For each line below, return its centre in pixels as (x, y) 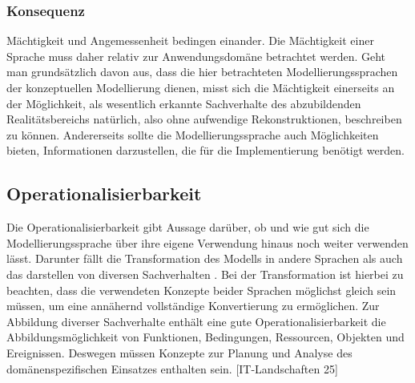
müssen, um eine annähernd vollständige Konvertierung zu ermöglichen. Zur (193, 306)
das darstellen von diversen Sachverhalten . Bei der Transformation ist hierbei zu (205, 274)
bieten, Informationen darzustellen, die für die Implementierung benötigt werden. (205, 150)
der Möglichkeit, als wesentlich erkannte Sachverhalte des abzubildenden (184, 103)
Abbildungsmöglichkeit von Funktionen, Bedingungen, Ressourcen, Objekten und (205, 337)
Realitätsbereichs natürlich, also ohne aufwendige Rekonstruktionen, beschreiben (204, 119)
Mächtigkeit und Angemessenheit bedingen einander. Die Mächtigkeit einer (190, 40)
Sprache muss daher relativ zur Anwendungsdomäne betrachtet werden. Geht (196, 56)
